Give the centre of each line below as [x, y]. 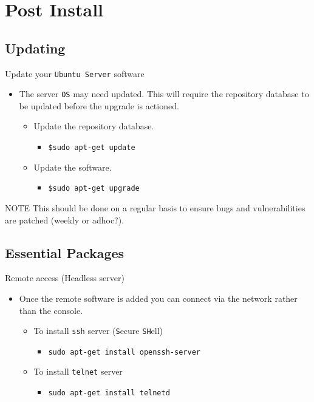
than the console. [51, 310]
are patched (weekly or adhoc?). [65, 220]
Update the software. [73, 167]
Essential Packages [65, 252]
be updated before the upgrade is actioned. [99, 105]
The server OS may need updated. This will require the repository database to [164, 94]
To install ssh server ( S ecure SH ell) [98, 331]
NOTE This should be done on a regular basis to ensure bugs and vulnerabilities [155, 207]
